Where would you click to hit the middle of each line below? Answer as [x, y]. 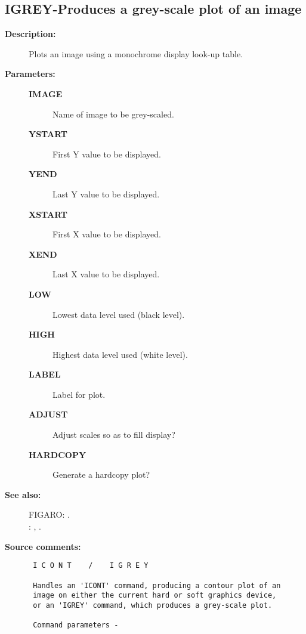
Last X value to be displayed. [106, 274]
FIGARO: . [49, 514]
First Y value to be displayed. [107, 154]
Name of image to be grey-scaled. [113, 114]
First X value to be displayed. [107, 234]
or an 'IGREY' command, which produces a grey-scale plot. [153, 605]
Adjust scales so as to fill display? [114, 434]
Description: [30, 34]
